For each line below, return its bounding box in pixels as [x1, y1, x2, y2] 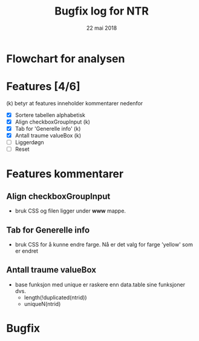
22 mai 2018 [86, 24, 117, 31]
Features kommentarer [6, 167, 124, 181]
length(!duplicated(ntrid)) [24, 294, 87, 301]
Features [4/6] [6, 80, 80, 93]
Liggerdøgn [15, 139, 44, 146]
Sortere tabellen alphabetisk [15, 111, 86, 119]
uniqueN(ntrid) [24, 300, 61, 307]
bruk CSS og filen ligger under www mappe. [15, 207, 126, 214]
